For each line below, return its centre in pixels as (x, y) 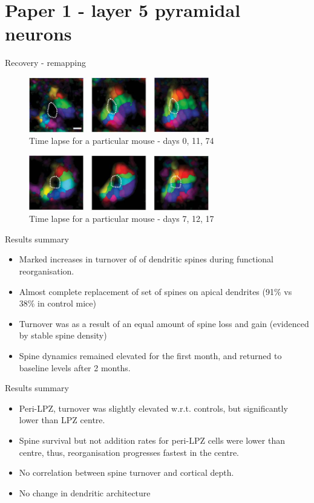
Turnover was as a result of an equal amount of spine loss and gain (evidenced (164, 323)
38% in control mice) (57, 303)
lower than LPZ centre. (62, 420)
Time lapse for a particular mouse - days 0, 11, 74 (122, 141)
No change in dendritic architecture (85, 492)
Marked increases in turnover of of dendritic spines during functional (146, 259)
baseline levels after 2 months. (75, 367)
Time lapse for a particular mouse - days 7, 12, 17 (122, 219)
